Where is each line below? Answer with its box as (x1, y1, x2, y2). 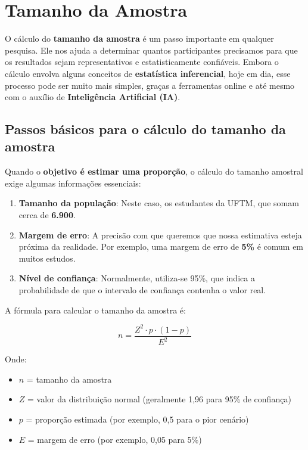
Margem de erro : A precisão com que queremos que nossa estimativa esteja (18, 228, 302, 241)
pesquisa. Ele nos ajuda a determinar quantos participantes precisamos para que (5, 44, 298, 56)
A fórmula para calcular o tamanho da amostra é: (5, 303, 186, 316)
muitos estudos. (18, 252, 76, 264)
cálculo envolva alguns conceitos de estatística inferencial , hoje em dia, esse (5, 67, 291, 79)
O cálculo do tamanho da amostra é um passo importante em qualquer (5, 32, 274, 45)
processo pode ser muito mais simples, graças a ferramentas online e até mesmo (5, 79, 295, 91)
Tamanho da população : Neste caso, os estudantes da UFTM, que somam (18, 197, 299, 209)
